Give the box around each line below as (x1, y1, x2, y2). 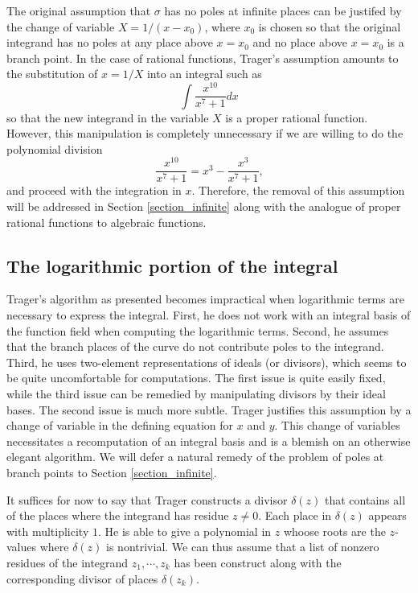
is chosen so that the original (258, 18, 401, 35)
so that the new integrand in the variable (6, 109, 209, 126)
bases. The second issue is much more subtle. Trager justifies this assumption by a (6, 401, 412, 418)
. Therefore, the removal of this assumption (191, 182, 405, 199)
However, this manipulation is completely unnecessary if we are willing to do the (6, 125, 404, 142)
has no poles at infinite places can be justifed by (164, 2, 402, 19)
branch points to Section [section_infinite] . (6, 463, 217, 480)
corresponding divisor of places (6, 570, 158, 587)
